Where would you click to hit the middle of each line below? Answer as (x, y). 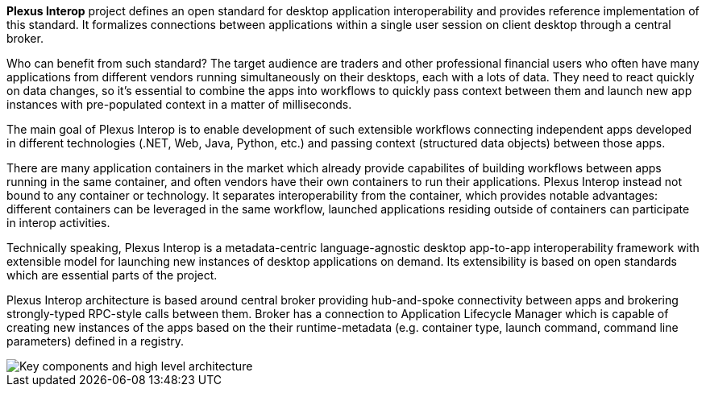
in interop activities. (58, 223)
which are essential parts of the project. (112, 275)
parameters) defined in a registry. (96, 341)
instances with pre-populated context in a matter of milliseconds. (179, 104)
